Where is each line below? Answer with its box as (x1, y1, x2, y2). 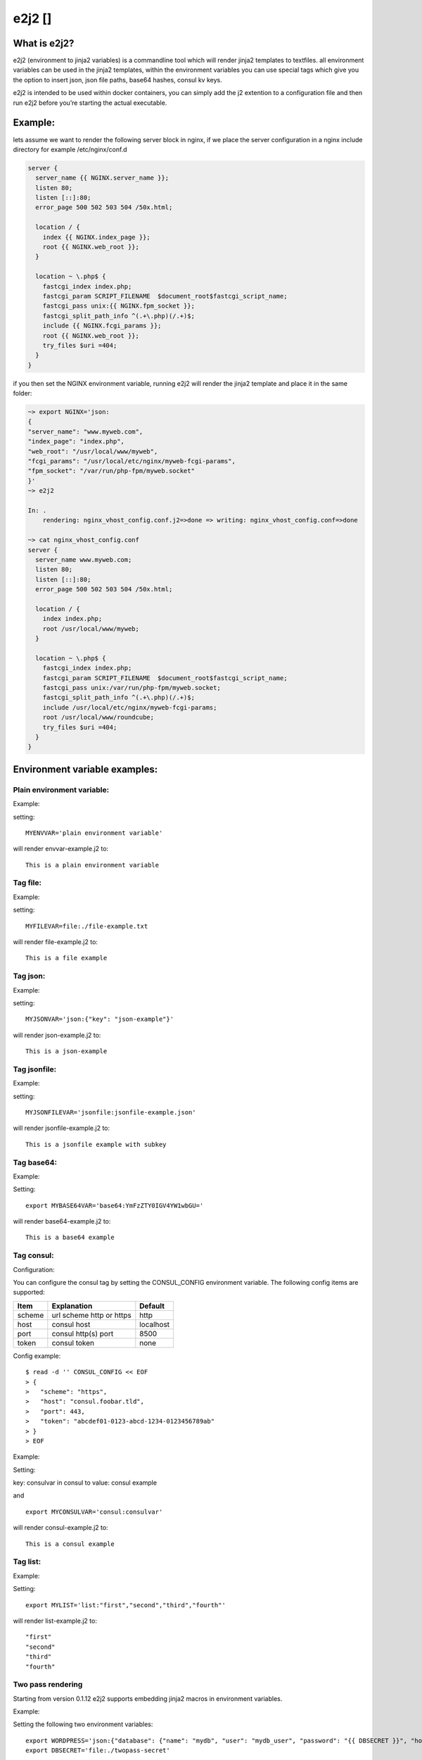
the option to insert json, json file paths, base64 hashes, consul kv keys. (13, 75, 222, 84)
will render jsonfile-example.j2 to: (13, 1124, 110, 1133)
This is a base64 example (25, 1233, 115, 1242)
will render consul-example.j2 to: (13, 1523, 108, 1532)
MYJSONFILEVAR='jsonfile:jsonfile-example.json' (25, 1109, 196, 1116)
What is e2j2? (13, 37, 75, 49)
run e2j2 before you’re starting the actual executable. (13, 99, 167, 107)
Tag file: (13, 878, 42, 888)
